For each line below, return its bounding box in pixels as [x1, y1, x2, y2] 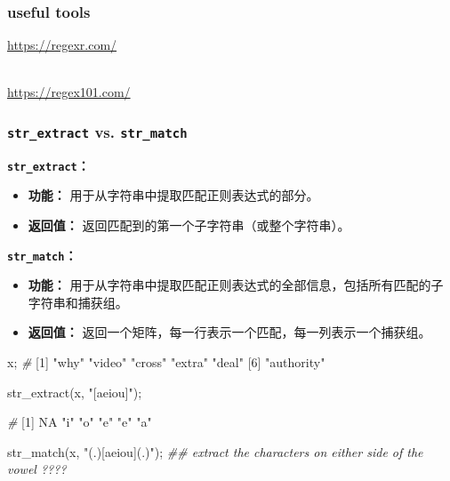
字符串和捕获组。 [28, 293, 128, 311]
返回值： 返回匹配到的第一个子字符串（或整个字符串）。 [28, 216, 350, 235]
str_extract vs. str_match [7, 120, 188, 142]
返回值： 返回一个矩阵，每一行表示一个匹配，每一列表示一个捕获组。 [28, 323, 431, 341]
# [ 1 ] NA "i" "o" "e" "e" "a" [7, 413, 152, 431]
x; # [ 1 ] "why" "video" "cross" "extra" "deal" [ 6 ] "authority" [7, 353, 325, 372]
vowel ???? [7, 460, 67, 478]
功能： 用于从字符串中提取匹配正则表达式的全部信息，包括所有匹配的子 [28, 276, 444, 294]
